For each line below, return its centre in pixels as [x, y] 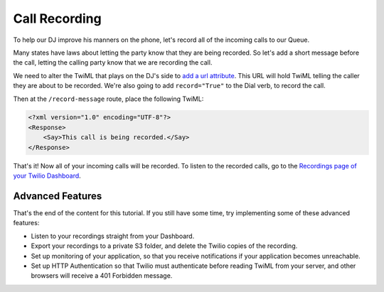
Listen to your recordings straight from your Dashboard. [113, 236]
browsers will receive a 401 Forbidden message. [102, 276]
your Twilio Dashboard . [47, 176]
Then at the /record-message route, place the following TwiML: [108, 99]
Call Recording [58, 18]
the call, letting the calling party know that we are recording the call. [113, 63]
